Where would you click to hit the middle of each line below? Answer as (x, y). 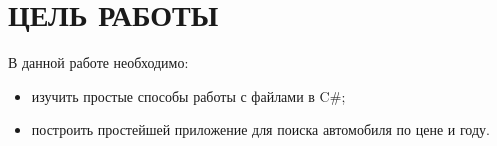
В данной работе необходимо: (98, 62)
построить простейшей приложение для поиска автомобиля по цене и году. (260, 129)
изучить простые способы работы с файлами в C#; (188, 95)
